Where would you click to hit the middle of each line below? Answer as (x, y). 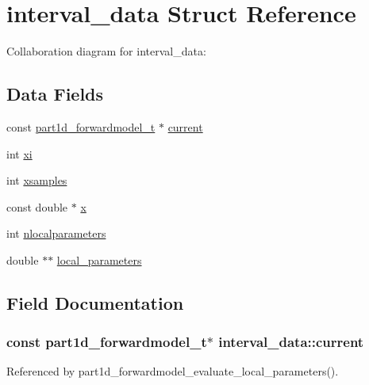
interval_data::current (291, 342)
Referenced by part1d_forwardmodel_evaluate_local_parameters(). (173, 371)
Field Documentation (95, 302)
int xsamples (37, 180)
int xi (19, 153)
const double (37, 206)
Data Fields (55, 94)
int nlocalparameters (56, 233)
